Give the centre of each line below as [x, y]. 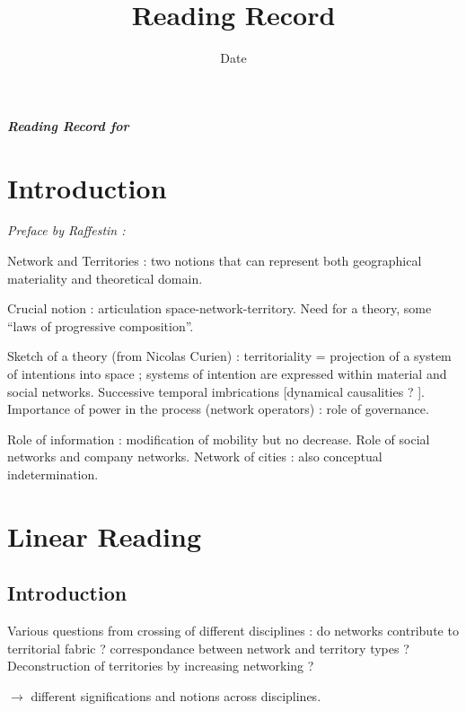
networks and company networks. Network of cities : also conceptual [195, 456]
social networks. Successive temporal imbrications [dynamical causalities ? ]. [216, 391]
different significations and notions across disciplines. [176, 695]
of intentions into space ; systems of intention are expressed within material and [227, 373]
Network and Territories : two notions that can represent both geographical [215, 261]
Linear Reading [104, 535]
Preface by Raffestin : [66, 230]
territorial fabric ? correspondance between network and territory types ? [208, 648]
